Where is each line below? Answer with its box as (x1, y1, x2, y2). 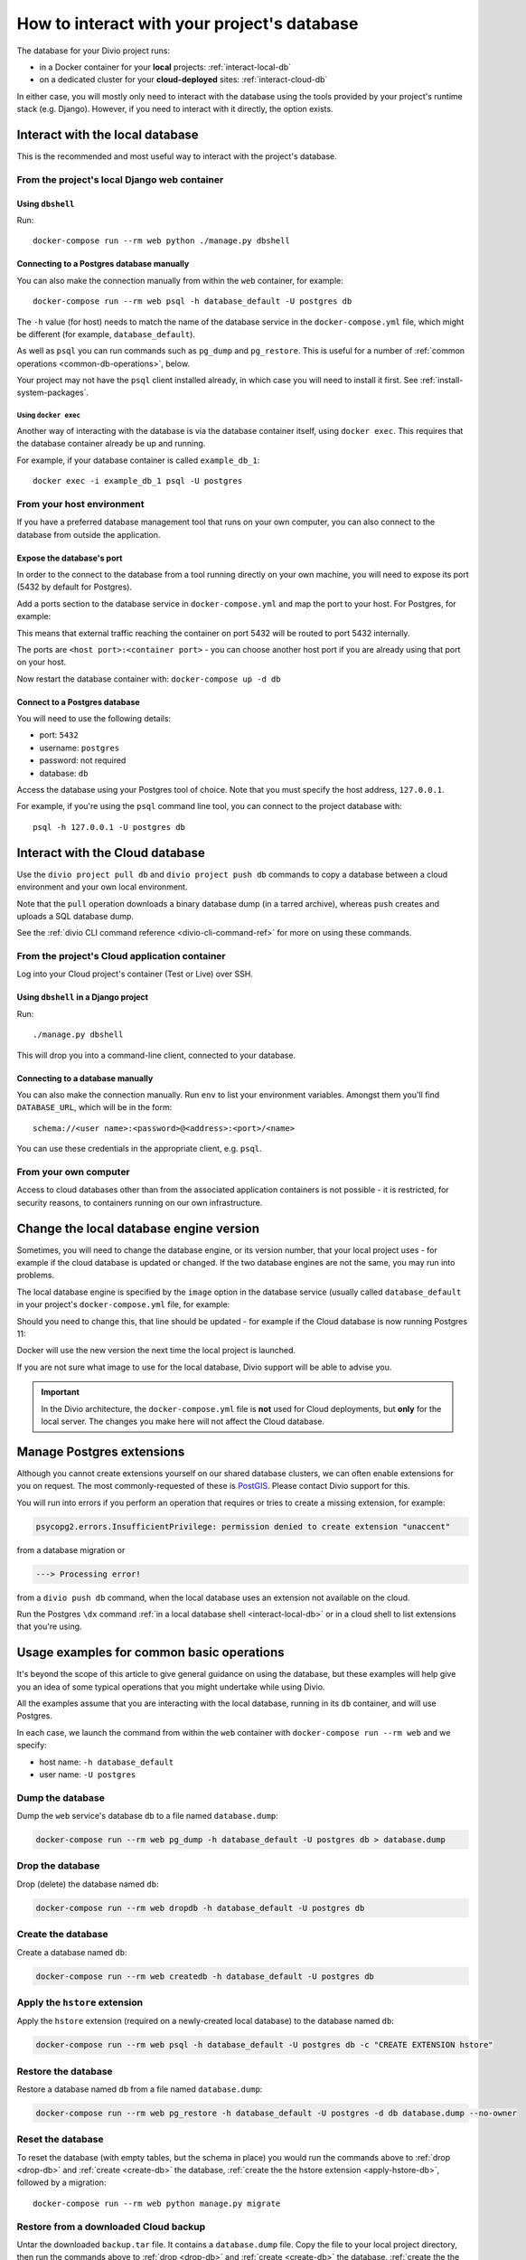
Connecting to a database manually (16, 1072, 154, 1084)
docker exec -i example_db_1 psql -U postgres (33, 476, 243, 486)
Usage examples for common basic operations (16, 1645, 285, 1661)
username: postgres (39, 742, 120, 753)
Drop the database (16, 1860, 100, 1872)
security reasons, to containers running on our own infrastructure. (16, 1197, 263, 1208)
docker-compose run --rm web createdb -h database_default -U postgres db (35, 1971, 375, 1982)
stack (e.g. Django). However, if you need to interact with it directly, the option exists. (16, 104, 333, 115)
